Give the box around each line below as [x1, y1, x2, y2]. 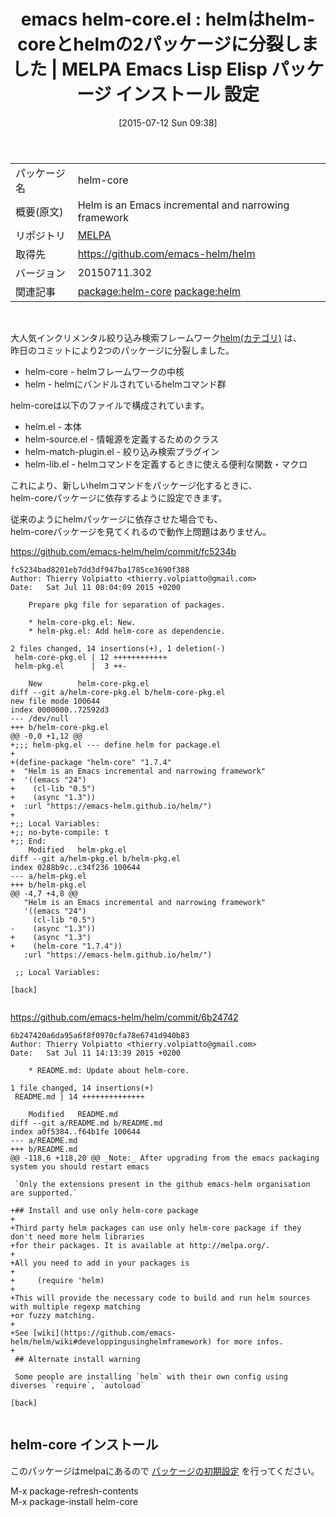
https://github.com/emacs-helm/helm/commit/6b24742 [10, 1011, 239, 1023]
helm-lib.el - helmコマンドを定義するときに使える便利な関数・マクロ [24, 458, 308, 470]
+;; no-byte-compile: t [10, 827, 110, 837]
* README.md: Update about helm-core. [28, 1065, 190, 1075]
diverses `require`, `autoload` [10, 1380, 145, 1390]
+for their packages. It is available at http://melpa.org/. [10, 1240, 271, 1250]
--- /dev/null [10, 713, 70, 724]
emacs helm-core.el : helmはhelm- [20, 8, 316, 31]
